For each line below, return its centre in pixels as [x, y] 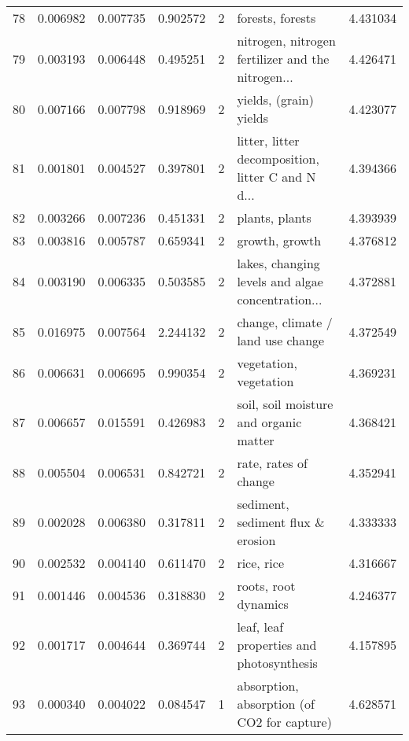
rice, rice [261, 563]
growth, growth [279, 240]
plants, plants [274, 218]
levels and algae [280, 281]
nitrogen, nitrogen [286, 41]
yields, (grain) [275, 100]
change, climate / [285, 322]
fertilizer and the [283, 59]
